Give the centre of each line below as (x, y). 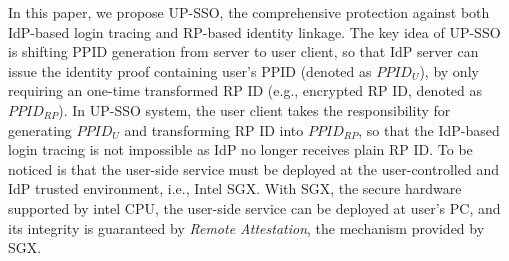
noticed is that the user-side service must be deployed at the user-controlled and (253, 168)
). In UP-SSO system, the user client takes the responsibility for (254, 109)
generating (40, 129)
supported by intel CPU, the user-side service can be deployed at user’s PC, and (254, 207)
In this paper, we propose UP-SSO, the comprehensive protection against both (249, 12)
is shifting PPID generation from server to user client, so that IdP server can (243, 51)
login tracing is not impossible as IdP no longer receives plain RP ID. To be (240, 149)
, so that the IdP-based (429, 129)
